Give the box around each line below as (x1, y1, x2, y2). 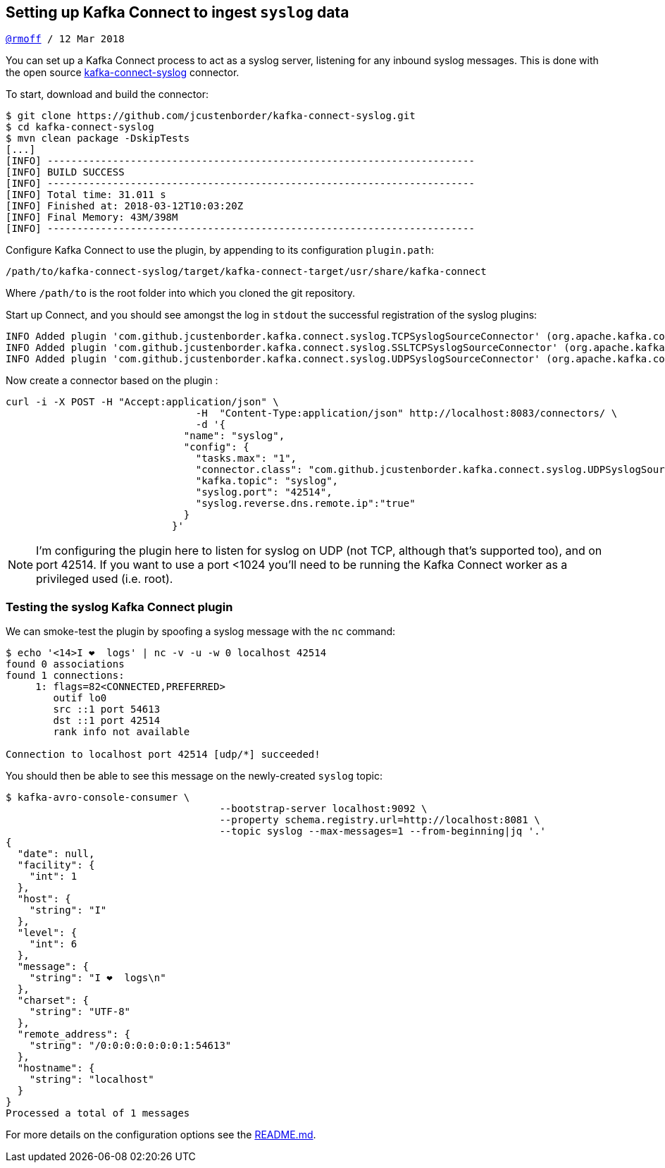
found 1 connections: (6, 670, 125, 682)
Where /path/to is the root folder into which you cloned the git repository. (6, 287, 355, 300)
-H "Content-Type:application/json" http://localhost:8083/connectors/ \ (195, 407, 618, 419)
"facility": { (17, 859, 95, 871)
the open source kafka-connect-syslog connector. (6, 66, 240, 79)
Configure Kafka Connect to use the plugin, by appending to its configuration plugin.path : (6, 244, 435, 257)
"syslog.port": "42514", (195, 486, 332, 498)
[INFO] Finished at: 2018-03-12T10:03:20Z (6, 200, 244, 212)
